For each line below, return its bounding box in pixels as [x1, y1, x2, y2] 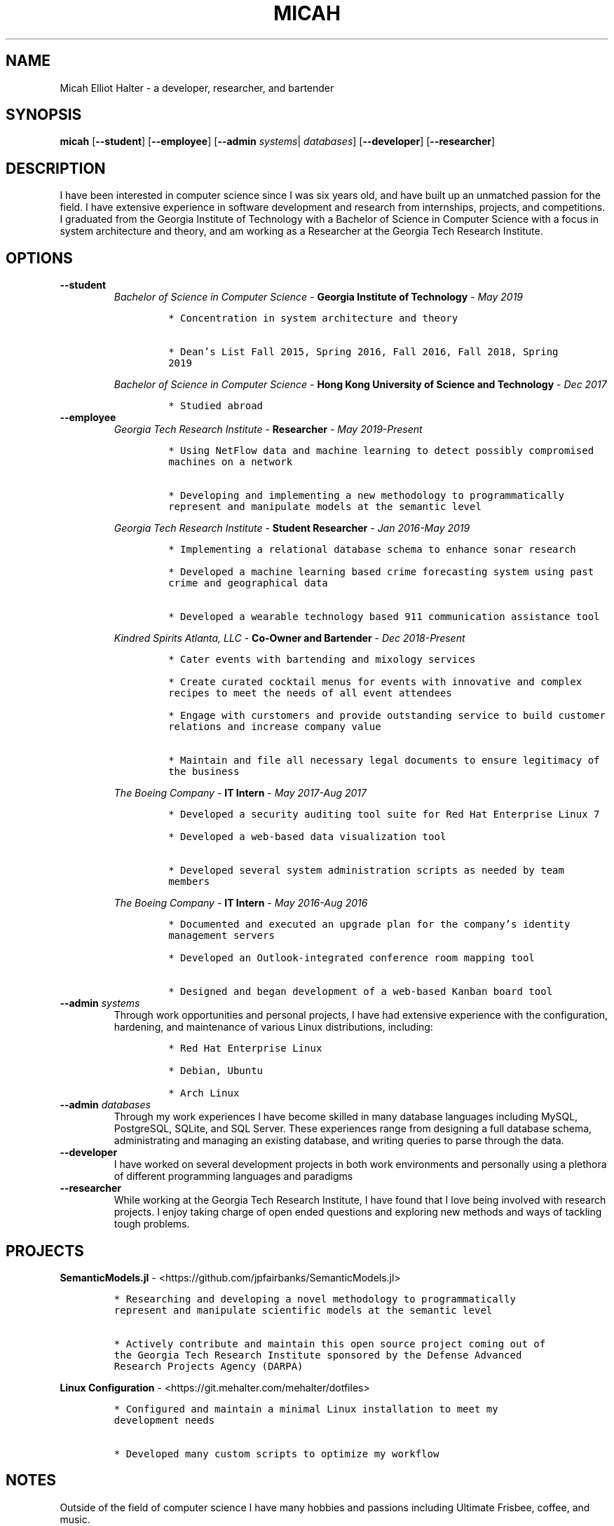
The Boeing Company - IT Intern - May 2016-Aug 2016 [114, 897, 368, 909]
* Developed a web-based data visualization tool [168, 831, 446, 843]
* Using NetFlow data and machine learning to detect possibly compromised [168, 445, 594, 457]
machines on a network [168, 456, 293, 468]
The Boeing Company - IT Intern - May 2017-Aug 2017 [114, 787, 367, 799]
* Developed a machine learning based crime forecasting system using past [168, 566, 594, 578]
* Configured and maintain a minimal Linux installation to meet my [114, 1403, 498, 1415]
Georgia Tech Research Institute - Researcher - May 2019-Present [114, 423, 423, 436]
